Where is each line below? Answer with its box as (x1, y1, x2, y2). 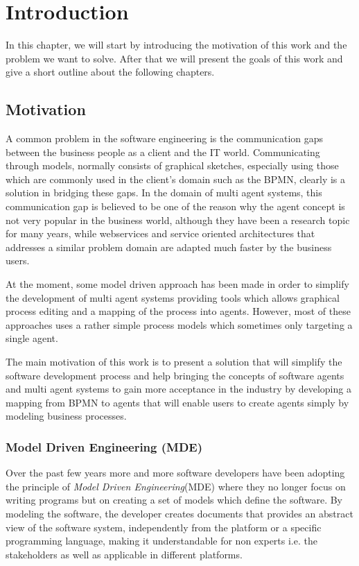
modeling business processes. (6, 409, 127, 423)
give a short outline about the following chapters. (6, 65, 215, 79)
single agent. (6, 331, 58, 345)
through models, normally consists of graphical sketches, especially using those (6, 158, 339, 173)
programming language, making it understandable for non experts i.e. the (6, 533, 317, 548)
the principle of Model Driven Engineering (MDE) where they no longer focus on (6, 479, 346, 493)
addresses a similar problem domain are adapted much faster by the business (6, 239, 332, 254)
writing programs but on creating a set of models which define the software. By (6, 492, 343, 507)
